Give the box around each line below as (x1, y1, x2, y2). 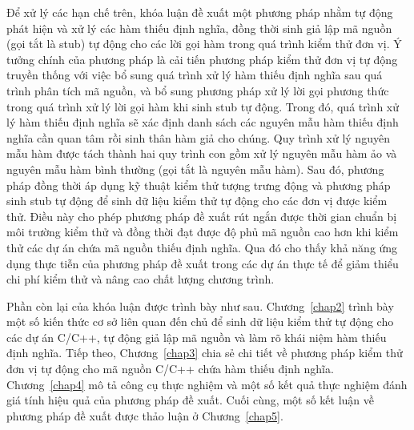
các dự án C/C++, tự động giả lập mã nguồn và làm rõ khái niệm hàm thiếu (6, 328, 387, 345)
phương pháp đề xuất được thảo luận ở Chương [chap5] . (6, 407, 283, 424)
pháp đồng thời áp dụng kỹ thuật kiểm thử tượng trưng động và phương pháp (6, 176, 391, 193)
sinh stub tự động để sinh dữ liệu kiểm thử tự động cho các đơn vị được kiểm (6, 192, 388, 209)
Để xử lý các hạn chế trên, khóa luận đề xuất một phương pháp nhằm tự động (6, 4, 393, 20)
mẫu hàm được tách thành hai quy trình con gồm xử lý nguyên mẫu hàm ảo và (6, 145, 397, 162)
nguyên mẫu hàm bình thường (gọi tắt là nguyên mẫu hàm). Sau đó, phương (6, 160, 384, 177)
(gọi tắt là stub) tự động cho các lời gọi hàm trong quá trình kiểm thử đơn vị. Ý (6, 35, 402, 52)
